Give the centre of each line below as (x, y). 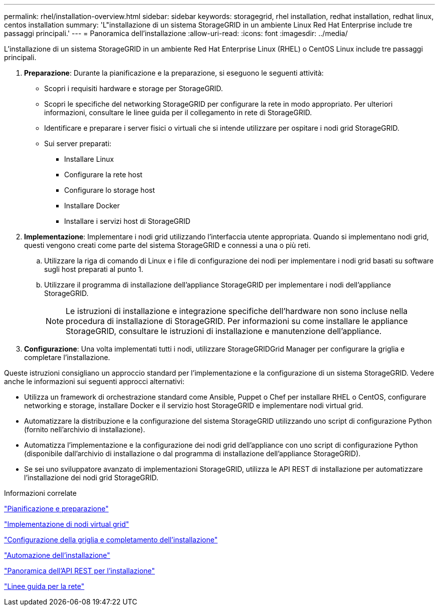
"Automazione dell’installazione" (57, 555)
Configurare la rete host (103, 175)
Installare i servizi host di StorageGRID (127, 221)
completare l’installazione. (67, 357)
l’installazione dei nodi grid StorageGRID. (91, 478)
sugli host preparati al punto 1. (94, 269)
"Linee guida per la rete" (44, 586)
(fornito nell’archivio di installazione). (85, 429)
